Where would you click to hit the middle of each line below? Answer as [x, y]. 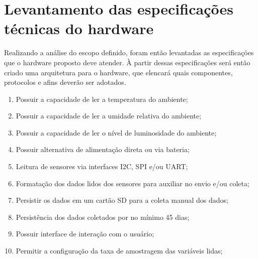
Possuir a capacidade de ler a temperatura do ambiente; [102, 99]
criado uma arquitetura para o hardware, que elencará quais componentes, [118, 72]
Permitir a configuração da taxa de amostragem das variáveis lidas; [119, 251]
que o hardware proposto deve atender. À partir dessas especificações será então [127, 62]
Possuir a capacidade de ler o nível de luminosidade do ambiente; [116, 132]
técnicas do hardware [79, 28]
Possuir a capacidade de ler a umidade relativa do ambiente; [109, 116]
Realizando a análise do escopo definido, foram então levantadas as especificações [129, 52]
